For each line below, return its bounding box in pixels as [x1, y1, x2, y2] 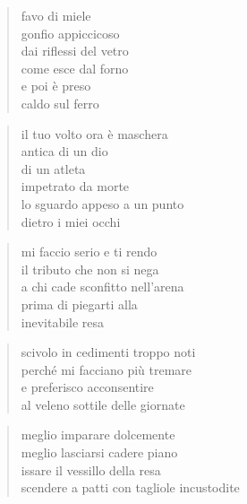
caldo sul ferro [21, 93, 99, 112]
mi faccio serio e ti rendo [21, 242, 158, 261]
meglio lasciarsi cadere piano [21, 443, 178, 462]
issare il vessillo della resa [21, 460, 161, 479]
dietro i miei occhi [21, 212, 121, 230]
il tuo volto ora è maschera [21, 124, 168, 143]
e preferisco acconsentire [21, 378, 154, 396]
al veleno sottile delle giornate [21, 395, 185, 413]
